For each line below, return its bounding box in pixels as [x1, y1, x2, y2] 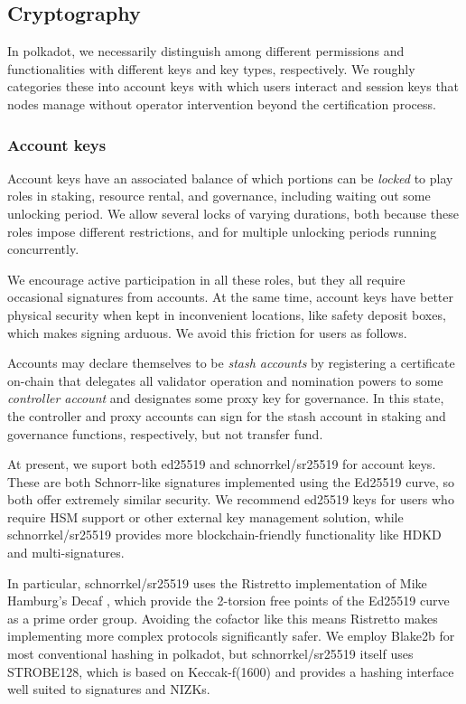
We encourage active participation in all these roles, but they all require [7, 269, 405, 288]
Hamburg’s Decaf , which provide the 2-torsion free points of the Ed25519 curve [7, 591, 450, 610]
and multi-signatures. [7, 543, 125, 562]
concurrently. [7, 239, 79, 258]
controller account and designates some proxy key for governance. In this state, [7, 389, 444, 408]
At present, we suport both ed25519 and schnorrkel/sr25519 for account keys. [7, 455, 436, 474]
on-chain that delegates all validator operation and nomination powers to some [7, 371, 443, 390]
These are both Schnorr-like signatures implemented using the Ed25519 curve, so [7, 472, 455, 491]
